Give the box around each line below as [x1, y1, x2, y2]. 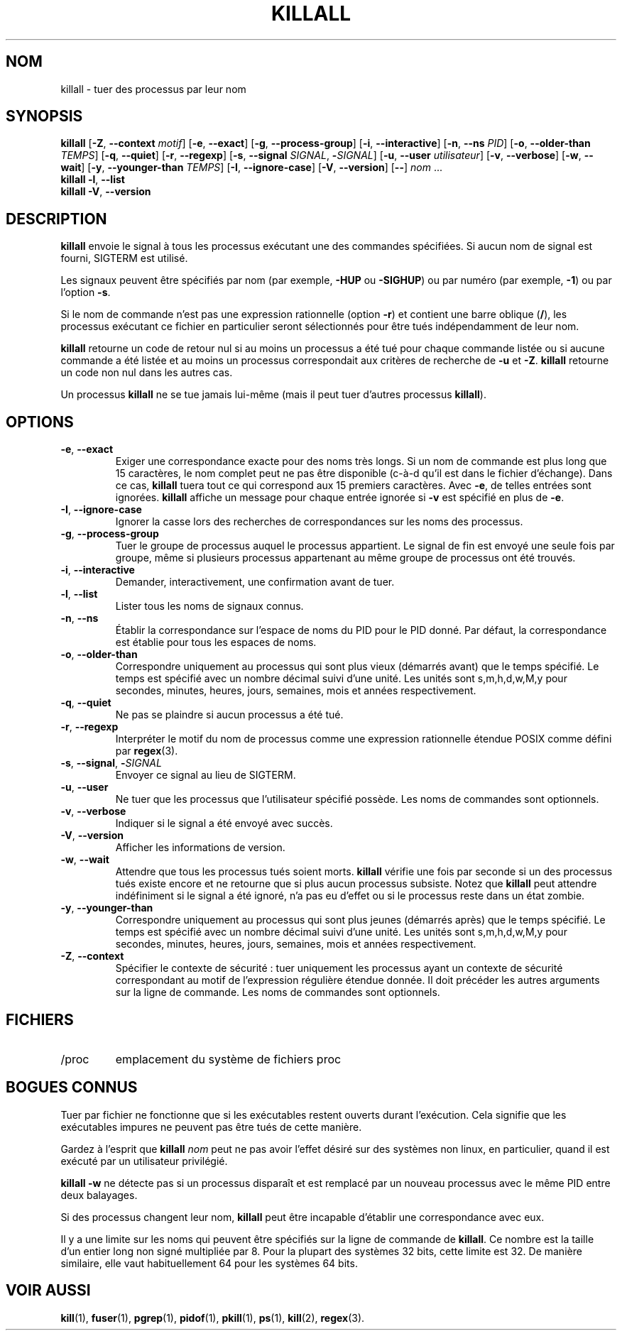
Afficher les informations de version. [115, 841, 285, 854]
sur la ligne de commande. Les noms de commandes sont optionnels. [115, 986, 440, 999]
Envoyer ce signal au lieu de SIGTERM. [115, 769, 296, 782]
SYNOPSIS [6, 107, 83, 126]
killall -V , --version [60, 185, 151, 198]
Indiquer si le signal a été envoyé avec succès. [115, 817, 333, 830]
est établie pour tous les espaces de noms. [115, 636, 317, 649]
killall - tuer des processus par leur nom [60, 82, 246, 95]
